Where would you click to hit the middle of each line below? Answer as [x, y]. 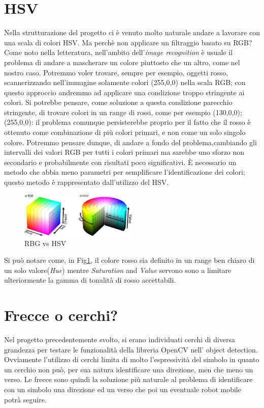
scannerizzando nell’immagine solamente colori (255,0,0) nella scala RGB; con [125, 82]
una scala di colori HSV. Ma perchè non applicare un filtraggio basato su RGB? [128, 42]
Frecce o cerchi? [61, 315]
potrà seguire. [25, 399]
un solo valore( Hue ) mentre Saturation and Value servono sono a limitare [118, 270]
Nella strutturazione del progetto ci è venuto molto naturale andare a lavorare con [132, 32]
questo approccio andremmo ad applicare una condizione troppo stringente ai [124, 92]
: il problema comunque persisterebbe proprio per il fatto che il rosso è [141, 122]
